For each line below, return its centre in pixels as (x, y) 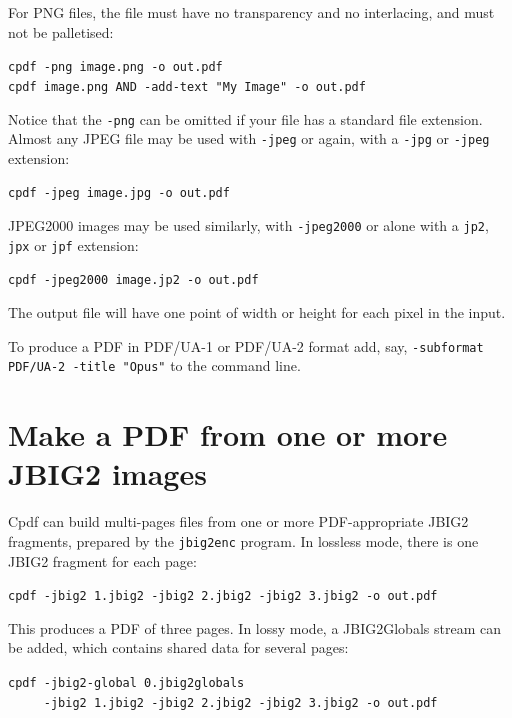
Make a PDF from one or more (228, 434)
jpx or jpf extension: (73, 244)
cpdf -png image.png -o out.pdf (115, 67)
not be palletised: (61, 31)
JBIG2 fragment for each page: (102, 560)
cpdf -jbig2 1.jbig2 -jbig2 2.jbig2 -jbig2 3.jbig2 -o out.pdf (223, 596)
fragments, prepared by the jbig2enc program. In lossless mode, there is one (243, 540)
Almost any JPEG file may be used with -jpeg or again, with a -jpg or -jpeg (249, 138)
